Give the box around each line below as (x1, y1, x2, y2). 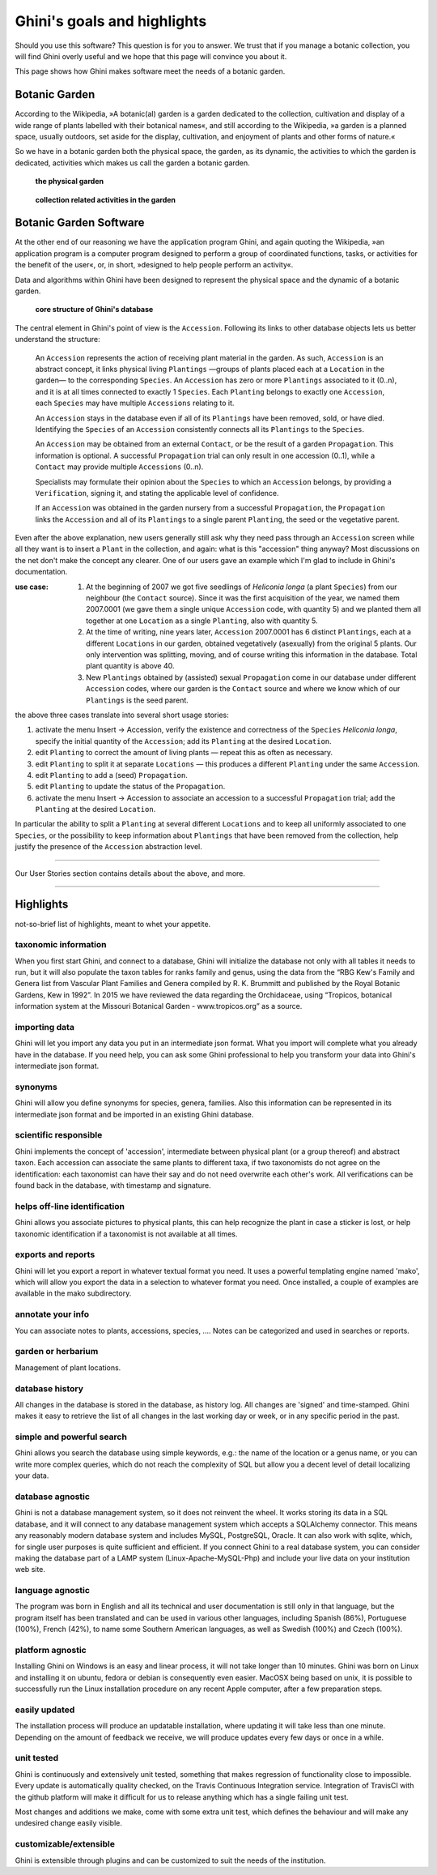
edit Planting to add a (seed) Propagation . (35, 770, 188, 779)
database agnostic (15, 1491, 91, 1502)
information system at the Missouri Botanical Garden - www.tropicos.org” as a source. (15, 1002, 303, 1011)
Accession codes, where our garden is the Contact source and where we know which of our (86, 684, 401, 694)
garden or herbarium (15, 1346, 99, 1357)
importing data (15, 1022, 74, 1032)
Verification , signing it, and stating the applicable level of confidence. (35, 488, 279, 498)
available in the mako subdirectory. (15, 1288, 132, 1298)
